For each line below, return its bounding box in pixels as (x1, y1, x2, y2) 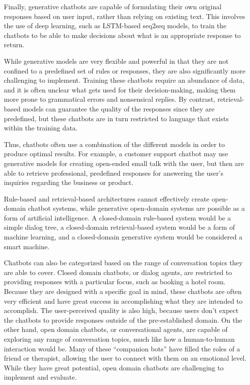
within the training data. (4, 123, 78, 133)
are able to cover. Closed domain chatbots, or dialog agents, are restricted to (4, 267, 232, 277)
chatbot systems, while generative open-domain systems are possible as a (28, 203, 245, 213)
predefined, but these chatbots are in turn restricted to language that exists (4, 113, 229, 123)
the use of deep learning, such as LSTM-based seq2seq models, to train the (4, 20, 227, 31)
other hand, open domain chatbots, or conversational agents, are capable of (4, 324, 228, 334)
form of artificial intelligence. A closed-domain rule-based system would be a (4, 212, 231, 222)
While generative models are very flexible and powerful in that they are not (4, 55, 229, 66)
